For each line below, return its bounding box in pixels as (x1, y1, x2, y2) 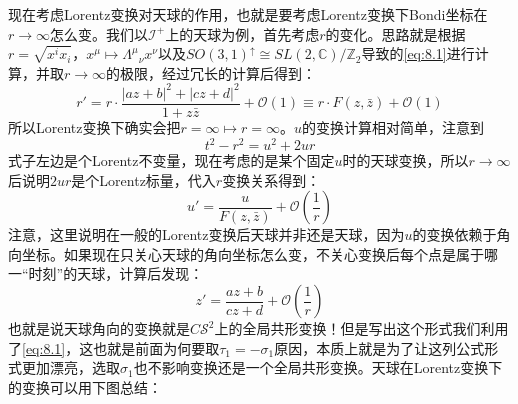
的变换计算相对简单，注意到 (301, 116, 484, 137)
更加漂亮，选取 (21, 357, 120, 378)
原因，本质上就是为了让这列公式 (274, 337, 485, 358)
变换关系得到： (222, 169, 321, 190)
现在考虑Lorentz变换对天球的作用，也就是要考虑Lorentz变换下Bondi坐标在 (8, 4, 488, 24)
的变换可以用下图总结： (8, 376, 162, 397)
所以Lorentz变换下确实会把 (8, 116, 181, 137)
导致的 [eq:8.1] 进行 (361, 43, 475, 64)
